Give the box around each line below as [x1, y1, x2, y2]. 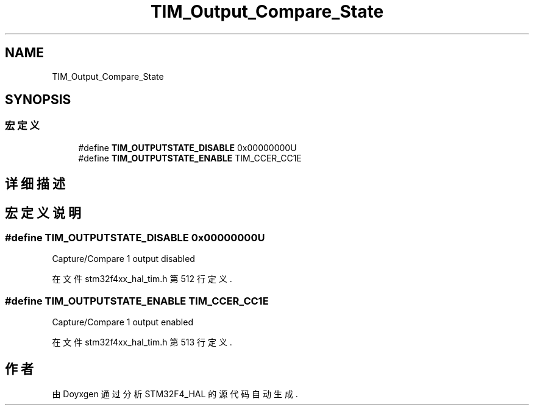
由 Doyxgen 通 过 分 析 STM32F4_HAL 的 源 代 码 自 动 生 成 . [52, 389, 298, 400]
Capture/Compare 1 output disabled [52, 253, 195, 264]
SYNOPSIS [5, 92, 71, 108]
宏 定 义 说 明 [5, 205, 81, 221]
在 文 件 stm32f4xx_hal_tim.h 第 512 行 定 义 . [52, 274, 232, 285]
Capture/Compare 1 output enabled [52, 317, 193, 328]
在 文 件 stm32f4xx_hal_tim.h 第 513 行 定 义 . [52, 337, 232, 348]
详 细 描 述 [5, 176, 65, 192]
